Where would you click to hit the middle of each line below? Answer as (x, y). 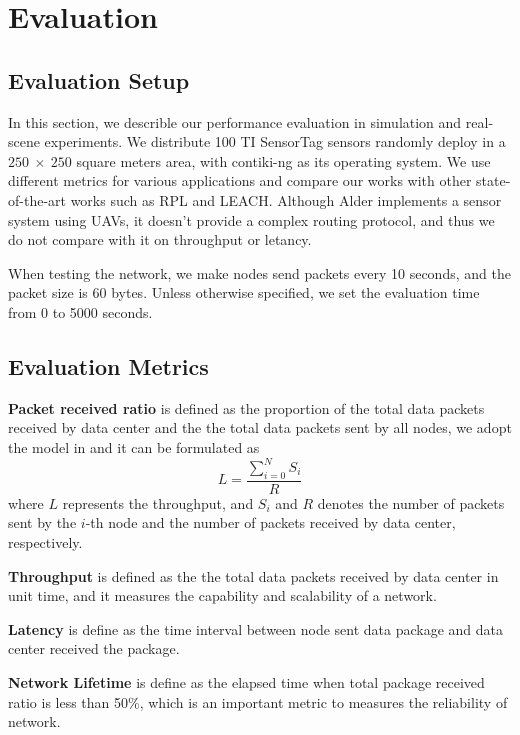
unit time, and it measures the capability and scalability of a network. (222, 595)
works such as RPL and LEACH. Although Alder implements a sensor (286, 199)
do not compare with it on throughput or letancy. (160, 239)
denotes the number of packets (411, 502)
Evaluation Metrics (108, 365)
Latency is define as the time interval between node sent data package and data (256, 628)
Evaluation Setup (99, 79)
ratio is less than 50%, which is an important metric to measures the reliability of (258, 701)
